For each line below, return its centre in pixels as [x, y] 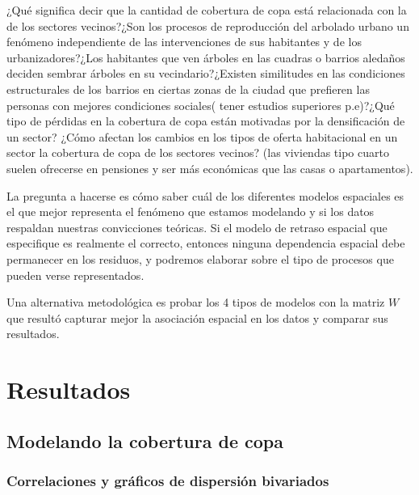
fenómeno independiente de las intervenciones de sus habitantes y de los [184, 42]
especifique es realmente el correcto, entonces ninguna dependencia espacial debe [206, 243]
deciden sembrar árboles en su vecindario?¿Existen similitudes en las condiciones [206, 73]
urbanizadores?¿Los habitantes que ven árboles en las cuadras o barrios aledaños [206, 57]
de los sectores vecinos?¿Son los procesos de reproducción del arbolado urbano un [208, 25]
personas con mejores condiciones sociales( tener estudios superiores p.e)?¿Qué [201, 105]
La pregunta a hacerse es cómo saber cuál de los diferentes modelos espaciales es [205, 195]
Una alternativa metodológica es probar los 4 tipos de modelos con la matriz [196, 302]
